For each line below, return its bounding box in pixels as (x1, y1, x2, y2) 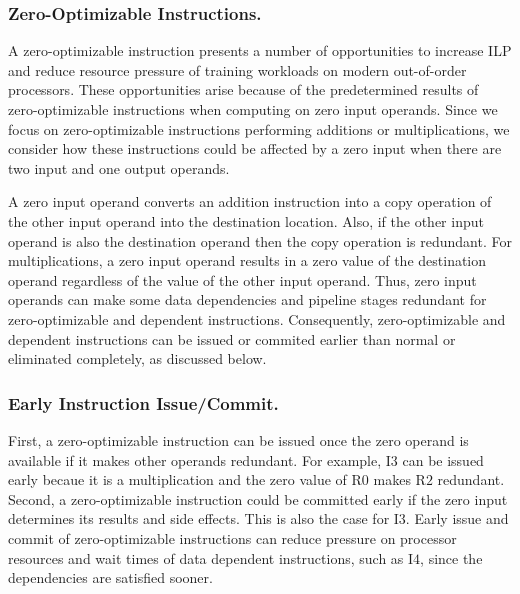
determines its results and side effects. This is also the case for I (8, 508, 399, 529)
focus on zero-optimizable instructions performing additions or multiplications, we (8, 118, 510, 139)
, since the (420, 547, 483, 568)
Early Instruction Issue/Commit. (8, 390, 279, 415)
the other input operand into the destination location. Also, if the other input (8, 210, 484, 231)
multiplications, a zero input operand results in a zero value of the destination (8, 250, 487, 271)
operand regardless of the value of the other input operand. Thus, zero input (8, 269, 477, 290)
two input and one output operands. (8, 157, 230, 178)
